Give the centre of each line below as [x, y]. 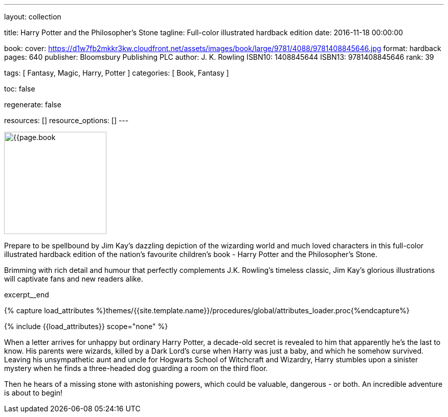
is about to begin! [33, 393]
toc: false [20, 89]
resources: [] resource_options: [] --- [66, 120]
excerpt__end [27, 295]
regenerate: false [33, 105]
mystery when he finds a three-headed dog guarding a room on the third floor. [136, 368]
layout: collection [33, 17]
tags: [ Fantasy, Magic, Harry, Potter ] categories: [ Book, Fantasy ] [117, 73]
